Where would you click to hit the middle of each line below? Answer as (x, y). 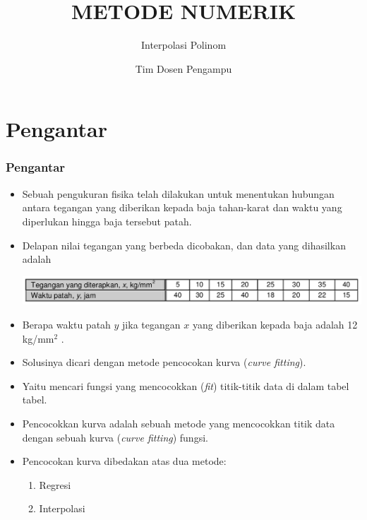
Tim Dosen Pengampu (183, 68)
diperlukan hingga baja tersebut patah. (107, 221)
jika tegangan (151, 325)
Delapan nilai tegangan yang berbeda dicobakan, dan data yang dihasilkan (184, 245)
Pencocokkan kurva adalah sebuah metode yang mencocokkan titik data (179, 424)
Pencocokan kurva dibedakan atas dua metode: (124, 461)
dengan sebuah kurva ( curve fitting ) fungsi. (115, 437)
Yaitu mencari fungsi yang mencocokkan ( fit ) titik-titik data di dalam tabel (186, 385)
